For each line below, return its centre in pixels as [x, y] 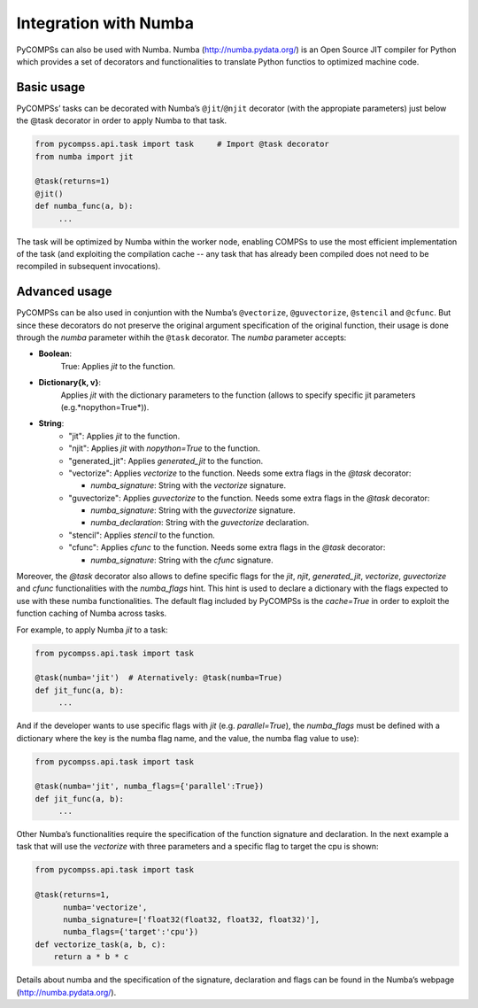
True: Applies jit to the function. [118, 366]
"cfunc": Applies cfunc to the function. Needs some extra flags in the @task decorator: [227, 547]
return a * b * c [91, 957]
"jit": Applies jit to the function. [124, 436]
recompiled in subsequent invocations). [89, 267]
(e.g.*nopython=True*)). [105, 407]
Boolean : [55, 353]
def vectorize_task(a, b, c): [100, 944]
